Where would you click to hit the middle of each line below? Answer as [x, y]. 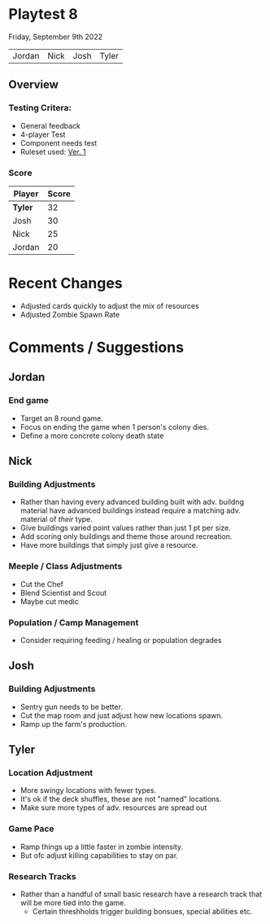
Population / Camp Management [74, 622]
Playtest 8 [44, 14]
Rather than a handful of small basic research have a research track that [141, 894]
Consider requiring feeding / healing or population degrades [121, 641]
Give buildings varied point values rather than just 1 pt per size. [126, 528]
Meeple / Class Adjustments [65, 567]
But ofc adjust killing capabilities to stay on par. [99, 855]
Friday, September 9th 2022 [56, 37]
